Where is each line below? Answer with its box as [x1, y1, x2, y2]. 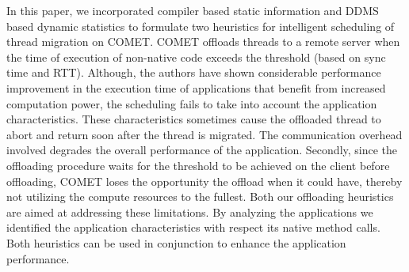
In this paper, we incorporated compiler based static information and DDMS [6, 2, 379, 18]
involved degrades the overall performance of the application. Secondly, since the [6, 142, 398, 158]
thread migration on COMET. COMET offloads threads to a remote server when [6, 33, 400, 50]
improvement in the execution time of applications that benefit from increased [6, 79, 386, 96]
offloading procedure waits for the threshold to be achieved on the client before [6, 157, 390, 173]
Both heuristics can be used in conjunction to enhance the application [6, 234, 346, 251]
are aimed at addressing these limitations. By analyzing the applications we [6, 203, 373, 220]
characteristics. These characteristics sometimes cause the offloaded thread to [6, 111, 381, 127]
